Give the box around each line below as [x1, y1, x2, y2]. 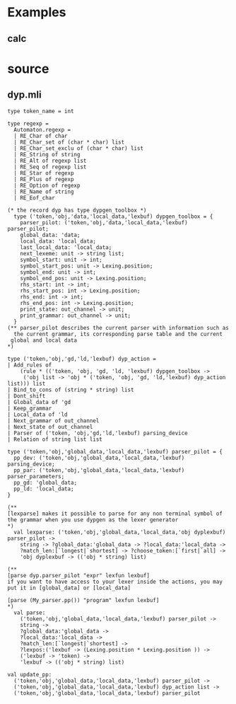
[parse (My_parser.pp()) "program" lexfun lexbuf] [7, 596, 160, 604]
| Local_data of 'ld [7, 411, 69, 418]
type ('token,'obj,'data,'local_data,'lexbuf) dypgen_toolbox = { [13, 213, 213, 220]
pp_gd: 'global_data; [13, 479, 78, 486]
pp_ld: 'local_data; [13, 485, 74, 492]
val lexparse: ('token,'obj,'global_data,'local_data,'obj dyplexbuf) [13, 529, 226, 536]
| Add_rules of [7, 362, 52, 369]
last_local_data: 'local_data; [20, 243, 112, 251]
